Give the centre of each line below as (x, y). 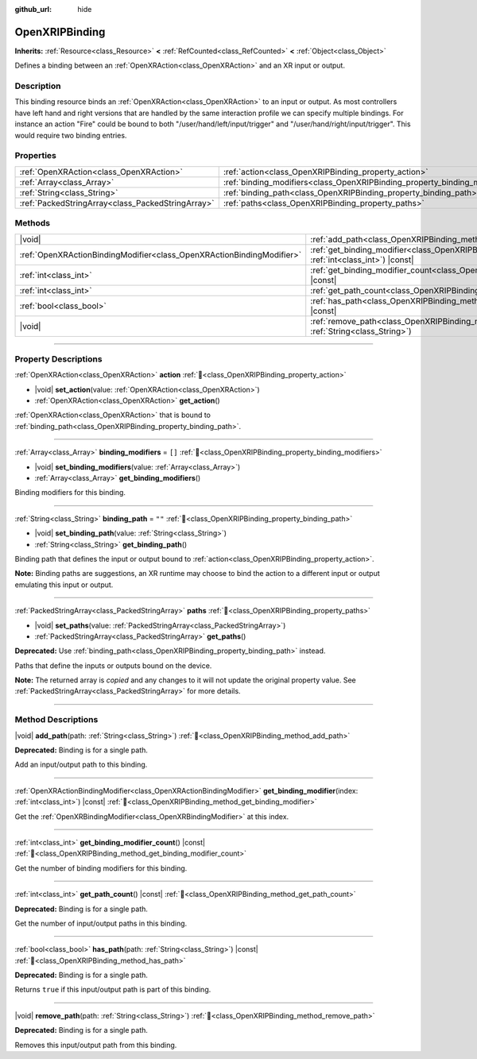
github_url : (33, 9)
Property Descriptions (58, 359)
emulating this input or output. (64, 585)
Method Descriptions (56, 720)
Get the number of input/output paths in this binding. (101, 923)
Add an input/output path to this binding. (81, 765)
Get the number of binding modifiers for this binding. (101, 868)
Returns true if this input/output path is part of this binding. (113, 990)
